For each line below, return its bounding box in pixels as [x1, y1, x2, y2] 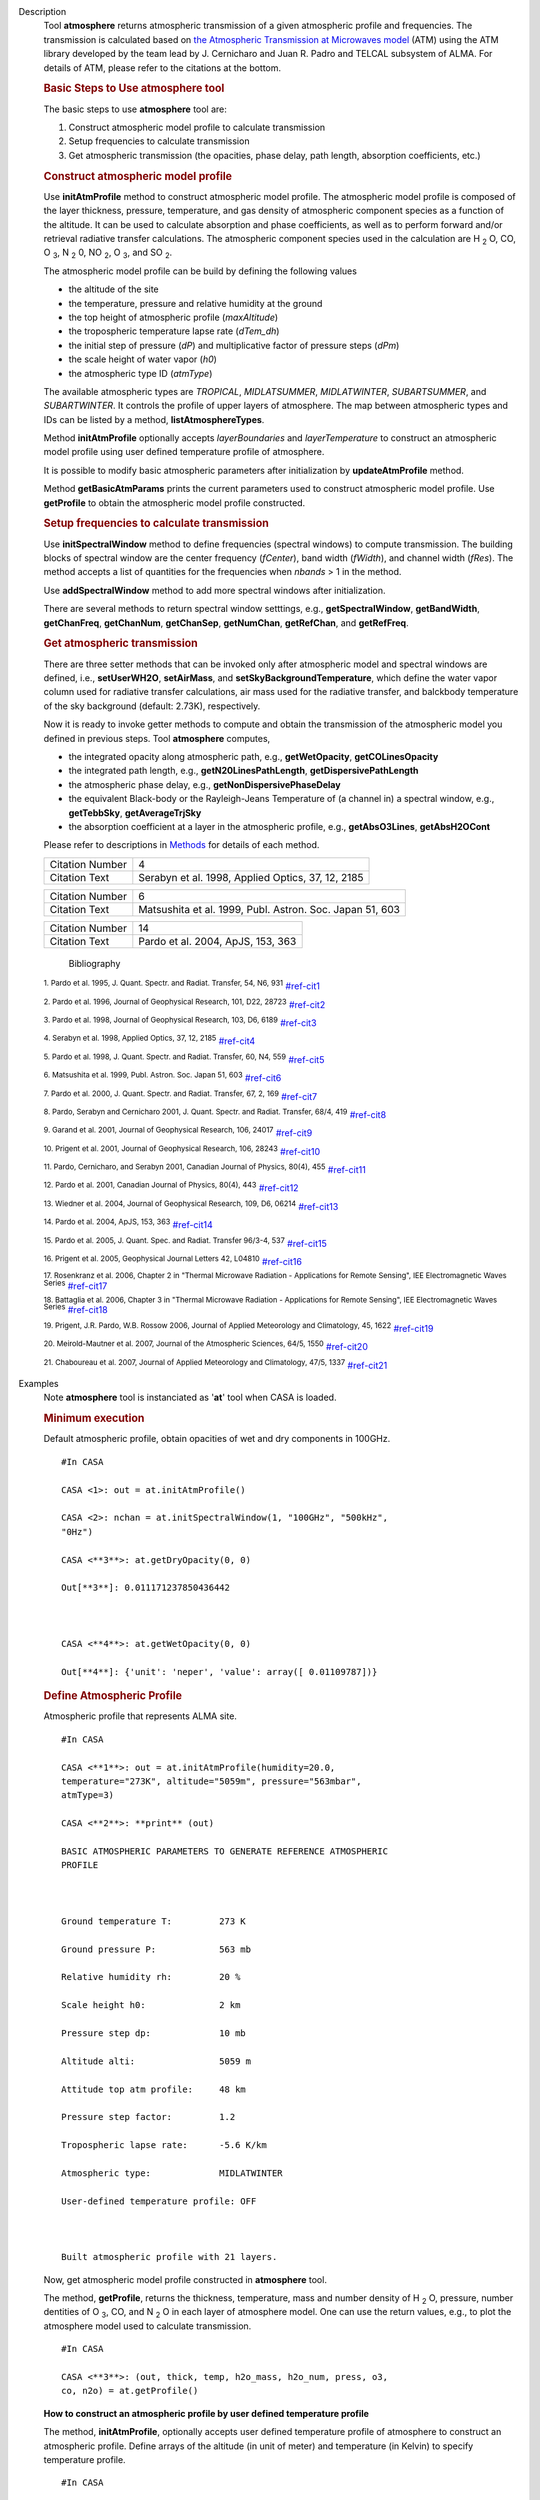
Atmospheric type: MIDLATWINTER [61, 2167, 284, 2179]
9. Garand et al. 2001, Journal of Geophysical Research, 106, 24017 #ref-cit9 [43, 1125, 313, 1139]
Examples [18, 1378, 59, 1390]
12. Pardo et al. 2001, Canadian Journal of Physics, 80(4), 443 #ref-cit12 [43, 1180, 299, 1194]
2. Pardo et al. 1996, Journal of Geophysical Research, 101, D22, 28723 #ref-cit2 [43, 996, 326, 1010]
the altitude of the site [68, 283, 159, 295]
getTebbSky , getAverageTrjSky [68, 806, 202, 819]
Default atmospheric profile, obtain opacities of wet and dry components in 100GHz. [43, 1433, 391, 1445]
